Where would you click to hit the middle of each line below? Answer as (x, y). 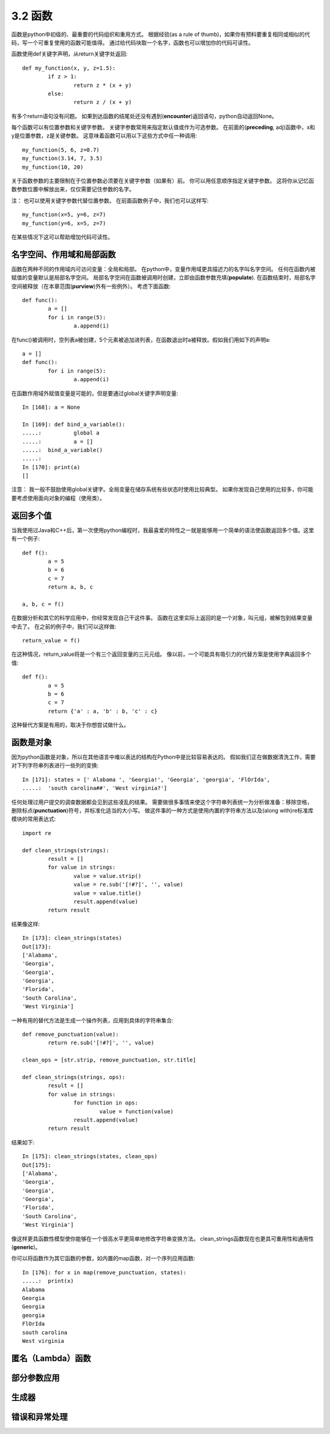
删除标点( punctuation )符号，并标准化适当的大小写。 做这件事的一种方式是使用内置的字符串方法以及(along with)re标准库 (163, 811)
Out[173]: (37, 946)
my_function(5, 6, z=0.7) (61, 150)
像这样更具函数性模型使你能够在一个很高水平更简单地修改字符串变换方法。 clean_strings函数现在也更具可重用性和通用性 (163, 1238)
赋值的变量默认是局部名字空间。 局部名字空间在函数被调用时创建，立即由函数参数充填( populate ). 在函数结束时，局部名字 (163, 278)
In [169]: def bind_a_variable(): (74, 424)
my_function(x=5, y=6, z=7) (64, 215)
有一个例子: (26, 539)
